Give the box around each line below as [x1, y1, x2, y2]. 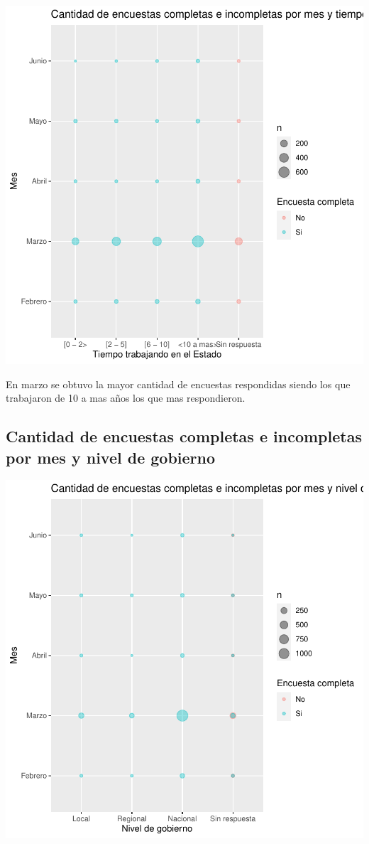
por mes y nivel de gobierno [6, 446, 216, 468]
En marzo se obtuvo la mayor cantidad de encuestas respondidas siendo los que [6, 376, 351, 391]
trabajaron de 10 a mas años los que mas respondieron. [6, 390, 246, 405]
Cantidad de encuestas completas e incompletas [6, 425, 362, 447]
